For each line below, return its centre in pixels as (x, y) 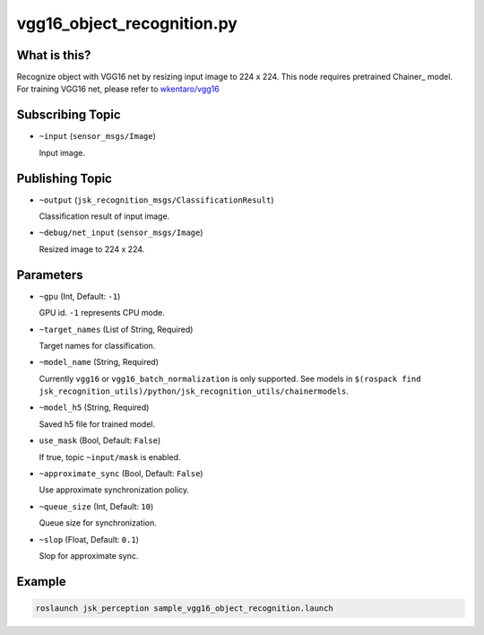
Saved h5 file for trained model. (97, 424)
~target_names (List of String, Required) (116, 329)
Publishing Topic (64, 178)
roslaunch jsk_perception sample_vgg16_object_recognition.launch (184, 608)
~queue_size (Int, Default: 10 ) (96, 506)
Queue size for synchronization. (98, 523)
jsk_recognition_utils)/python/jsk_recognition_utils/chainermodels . (194, 391)
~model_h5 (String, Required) (94, 407)
